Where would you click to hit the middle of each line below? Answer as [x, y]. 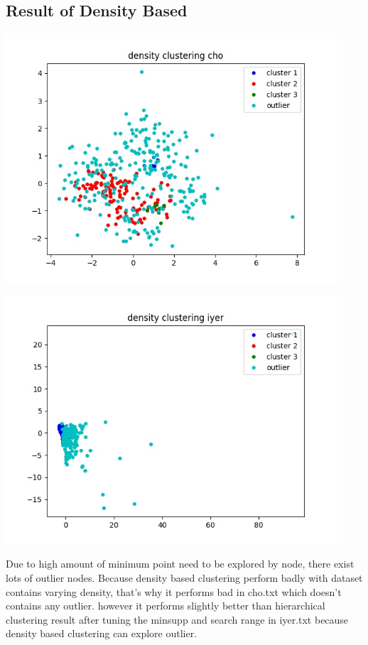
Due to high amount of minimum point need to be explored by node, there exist [180, 564]
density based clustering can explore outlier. [102, 633]
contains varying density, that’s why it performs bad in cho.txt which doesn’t [174, 591]
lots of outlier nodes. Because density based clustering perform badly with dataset [184, 577]
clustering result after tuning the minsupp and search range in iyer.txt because [177, 619]
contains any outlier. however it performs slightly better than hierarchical [166, 606]
